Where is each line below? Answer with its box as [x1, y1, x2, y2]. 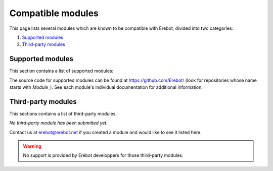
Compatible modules [9, 8, 99, 19]
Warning [23, 143, 41, 149]
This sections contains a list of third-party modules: [9, 110, 117, 117]
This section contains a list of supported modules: [9, 68, 114, 74]
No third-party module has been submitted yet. [9, 120, 108, 126]
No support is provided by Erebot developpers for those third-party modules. [23, 152, 184, 158]
